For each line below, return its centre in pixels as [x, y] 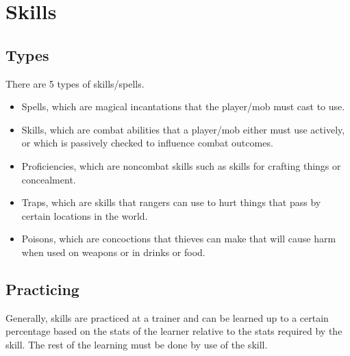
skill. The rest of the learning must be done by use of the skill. [137, 344]
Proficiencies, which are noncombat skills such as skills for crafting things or [181, 165]
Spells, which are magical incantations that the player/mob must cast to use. [183, 106]
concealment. [49, 179]
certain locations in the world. [85, 215]
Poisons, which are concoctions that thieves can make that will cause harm [179, 239]
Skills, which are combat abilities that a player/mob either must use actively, [183, 129]
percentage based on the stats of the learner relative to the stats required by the [174, 331]
